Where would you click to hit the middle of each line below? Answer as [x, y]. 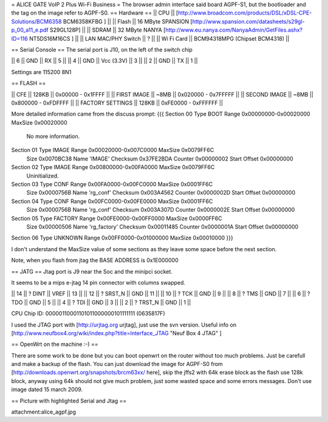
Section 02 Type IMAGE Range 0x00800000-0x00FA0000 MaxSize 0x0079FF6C [113, 167]
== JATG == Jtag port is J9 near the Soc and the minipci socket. [92, 271]
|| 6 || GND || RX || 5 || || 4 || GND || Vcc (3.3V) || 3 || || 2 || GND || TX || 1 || [104, 61]
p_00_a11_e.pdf [30, 30]
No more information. [53, 136]
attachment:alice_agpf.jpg [43, 412]
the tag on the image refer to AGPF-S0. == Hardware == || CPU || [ [95, 13]
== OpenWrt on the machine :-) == [55, 344]
